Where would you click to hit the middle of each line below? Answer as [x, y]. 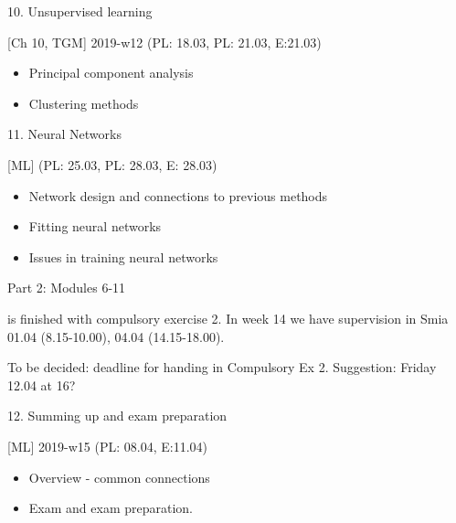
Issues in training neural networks [123, 256]
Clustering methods [84, 103]
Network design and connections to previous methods [178, 195]
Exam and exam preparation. [111, 508]
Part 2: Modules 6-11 [67, 288]
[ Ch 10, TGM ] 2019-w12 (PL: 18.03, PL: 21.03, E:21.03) [164, 42]
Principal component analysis [111, 73]
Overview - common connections [119, 477]
